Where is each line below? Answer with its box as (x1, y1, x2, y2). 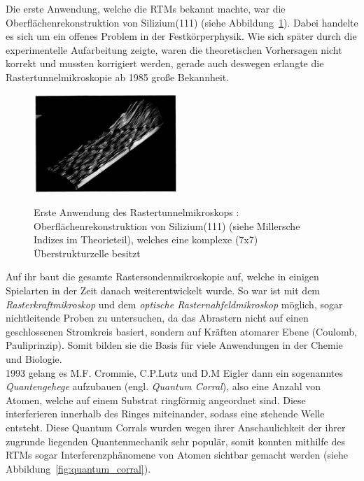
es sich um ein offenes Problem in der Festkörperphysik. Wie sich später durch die (6, 29, 357, 43)
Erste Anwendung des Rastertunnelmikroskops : (34, 205, 239, 220)
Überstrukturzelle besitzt (34, 245, 141, 260)
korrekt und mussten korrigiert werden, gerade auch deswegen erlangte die (6, 56, 324, 71)
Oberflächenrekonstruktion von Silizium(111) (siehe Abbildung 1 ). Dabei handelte (6, 15, 358, 29)
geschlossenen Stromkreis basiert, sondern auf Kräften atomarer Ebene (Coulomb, (6, 324, 357, 338)
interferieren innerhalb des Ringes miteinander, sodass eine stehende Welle (6, 406, 325, 421)
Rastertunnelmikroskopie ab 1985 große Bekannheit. (6, 69, 230, 84)
